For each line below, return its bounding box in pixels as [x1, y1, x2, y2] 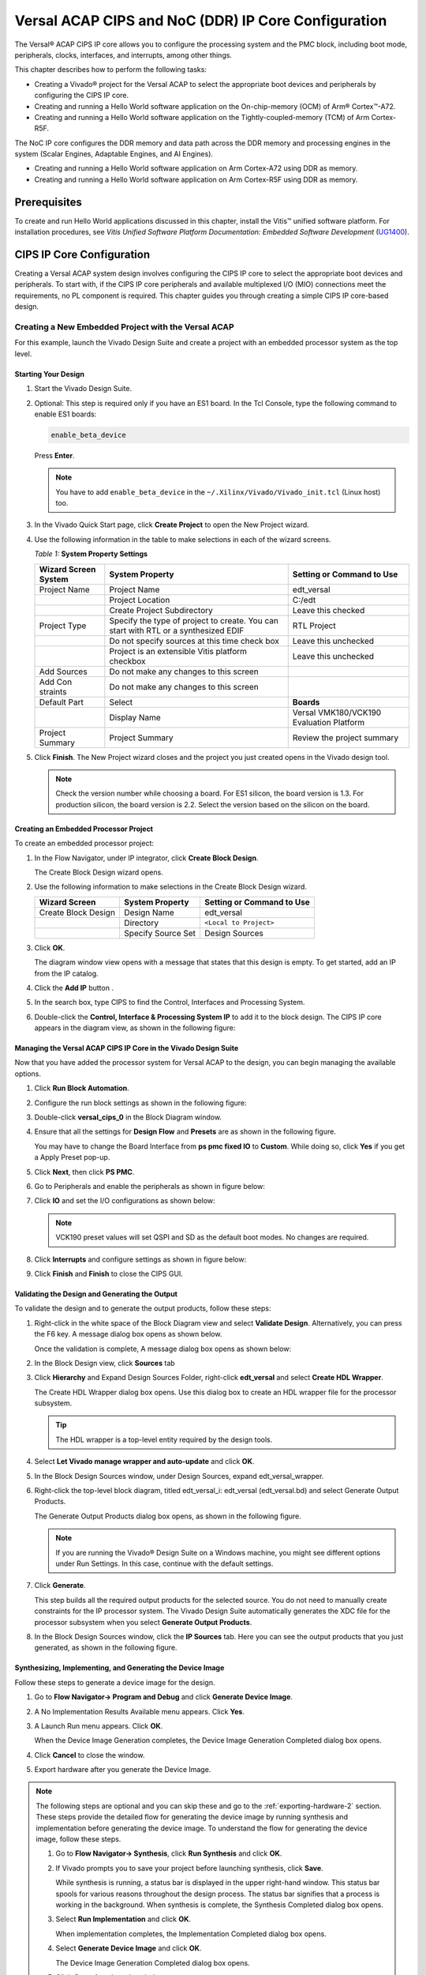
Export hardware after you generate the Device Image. [34, 1765, 211, 1774]
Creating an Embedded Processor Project [14, 824, 154, 833]
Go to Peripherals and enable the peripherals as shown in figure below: [34, 1182, 266, 1191]
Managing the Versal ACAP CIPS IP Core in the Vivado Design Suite [14, 1044, 239, 1053]
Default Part [39, 696, 84, 707]
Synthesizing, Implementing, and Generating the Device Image [14, 1663, 225, 1672]
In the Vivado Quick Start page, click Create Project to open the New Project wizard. [34, 520, 309, 529]
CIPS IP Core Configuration [14, 247, 151, 261]
